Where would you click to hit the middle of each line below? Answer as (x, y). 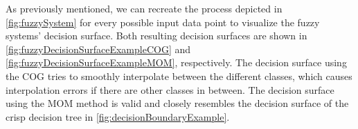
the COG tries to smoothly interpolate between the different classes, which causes (179, 76)
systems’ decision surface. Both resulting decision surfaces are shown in (156, 36)
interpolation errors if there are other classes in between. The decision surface (170, 89)
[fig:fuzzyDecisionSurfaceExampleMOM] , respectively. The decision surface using (176, 62)
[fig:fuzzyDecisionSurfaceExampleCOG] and (98, 49)
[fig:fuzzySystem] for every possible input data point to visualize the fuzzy (163, 22)
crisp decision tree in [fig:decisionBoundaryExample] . (118, 116)
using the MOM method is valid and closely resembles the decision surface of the (177, 103)
